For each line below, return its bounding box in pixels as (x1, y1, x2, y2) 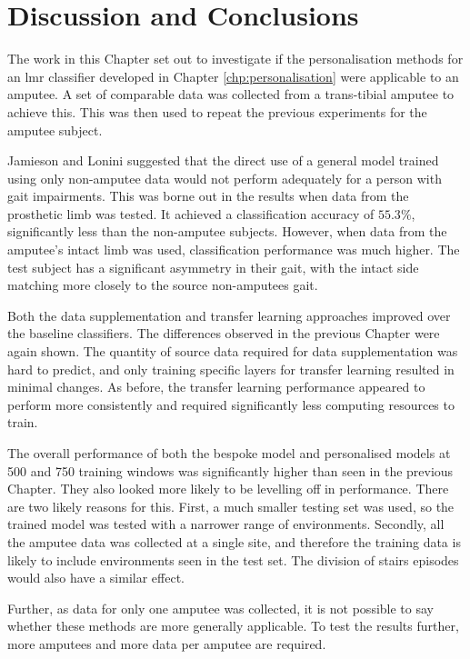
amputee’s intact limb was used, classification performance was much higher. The (7, 240, 460, 259)
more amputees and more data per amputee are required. (7, 634, 326, 653)
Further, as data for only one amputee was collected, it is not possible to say (7, 598, 434, 617)
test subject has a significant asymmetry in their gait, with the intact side (7, 257, 419, 276)
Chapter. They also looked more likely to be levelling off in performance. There (7, 479, 449, 498)
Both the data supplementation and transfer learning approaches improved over (7, 305, 451, 325)
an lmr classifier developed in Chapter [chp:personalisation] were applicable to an (7, 66, 459, 85)
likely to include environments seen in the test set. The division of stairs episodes (7, 550, 459, 569)
